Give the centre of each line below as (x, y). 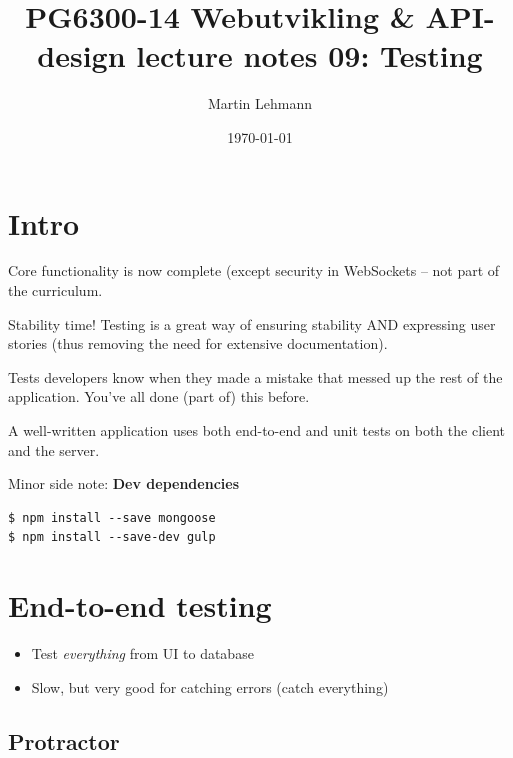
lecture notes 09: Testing (309, 55)
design (81, 55)
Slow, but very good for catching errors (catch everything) (210, 686)
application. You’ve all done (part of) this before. (159, 396)
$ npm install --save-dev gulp (112, 537)
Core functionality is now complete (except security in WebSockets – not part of (254, 270)
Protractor (64, 740)
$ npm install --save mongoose (112, 517)
